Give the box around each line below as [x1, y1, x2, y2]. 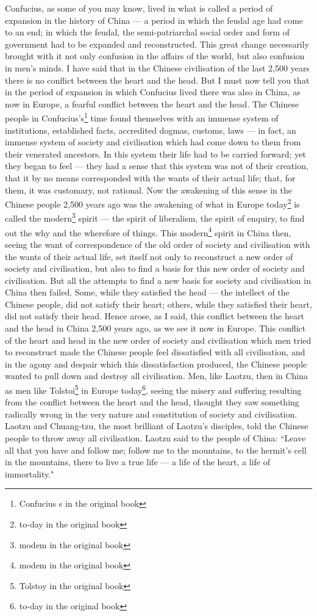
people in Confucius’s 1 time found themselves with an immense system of [5, 110, 279, 124]
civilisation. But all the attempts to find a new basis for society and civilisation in [5, 274, 311, 286]
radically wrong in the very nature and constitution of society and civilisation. [5, 407, 297, 420]
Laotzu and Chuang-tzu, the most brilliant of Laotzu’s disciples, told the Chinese [5, 419, 308, 432]
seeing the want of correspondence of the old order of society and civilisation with [5, 237, 310, 250]
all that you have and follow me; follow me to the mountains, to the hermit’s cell [5, 443, 307, 456]
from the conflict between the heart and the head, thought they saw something [5, 396, 299, 408]
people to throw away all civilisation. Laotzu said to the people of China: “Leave [5, 432, 306, 444]
